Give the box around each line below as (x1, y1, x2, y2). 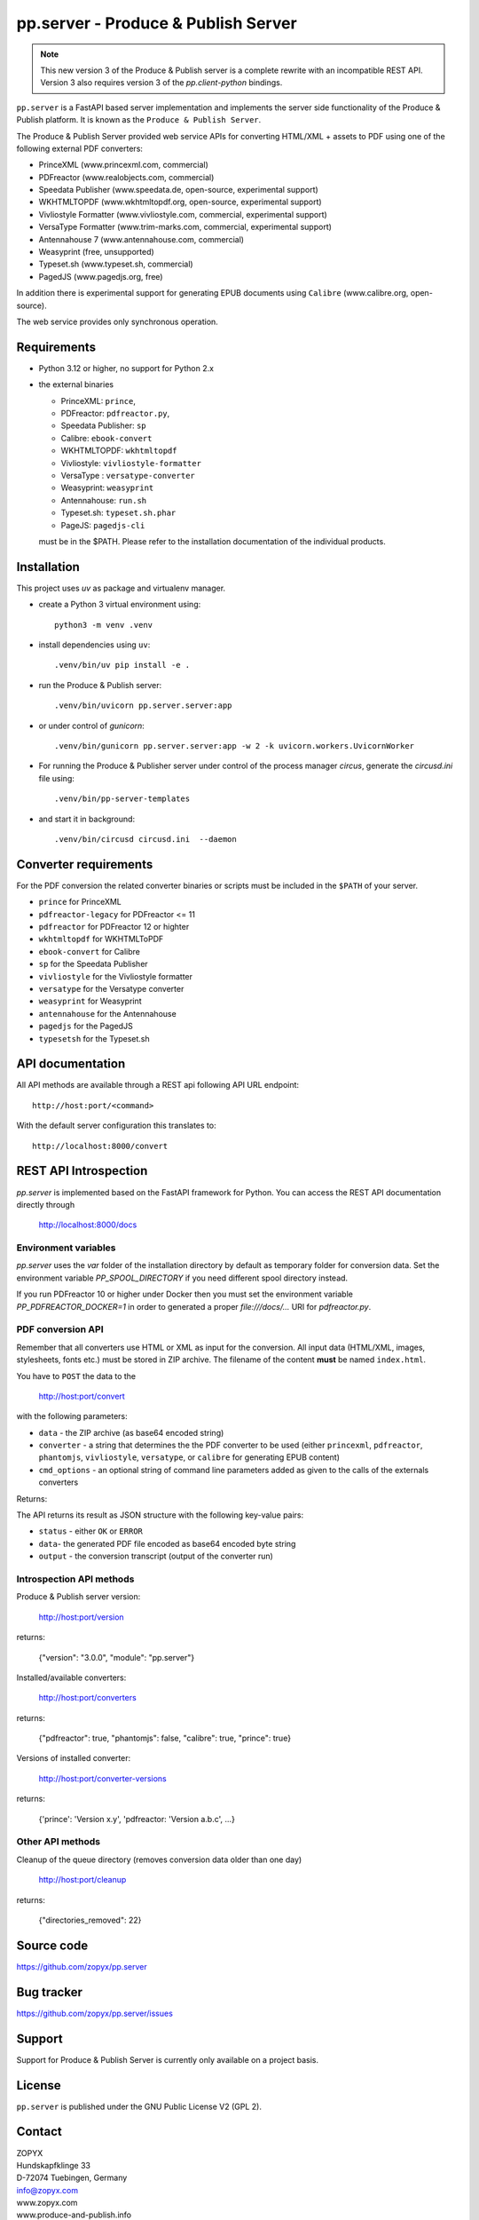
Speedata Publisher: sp (60, 420, 146, 431)
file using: (38, 773, 75, 783)
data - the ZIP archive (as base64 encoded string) (38, 1427, 224, 1438)
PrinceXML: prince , (60, 395, 137, 406)
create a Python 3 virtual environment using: (38, 599, 201, 610)
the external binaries (38, 379, 114, 390)
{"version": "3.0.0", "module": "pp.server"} (38, 1652, 195, 1662)
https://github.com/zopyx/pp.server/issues (16, 2008, 173, 2018)
